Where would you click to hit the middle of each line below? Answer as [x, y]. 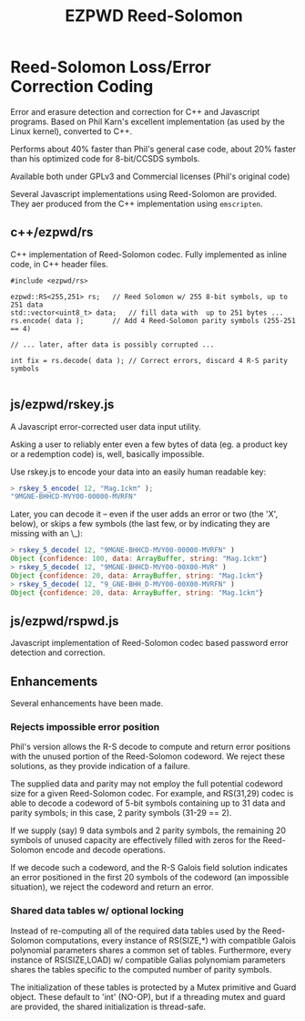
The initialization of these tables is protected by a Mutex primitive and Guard [153, 987]
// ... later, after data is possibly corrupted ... [112, 344]
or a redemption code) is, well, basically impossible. [107, 453]
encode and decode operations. [106, 850]
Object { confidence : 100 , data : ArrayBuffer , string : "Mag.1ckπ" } [139, 559]
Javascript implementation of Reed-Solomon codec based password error [150, 643]
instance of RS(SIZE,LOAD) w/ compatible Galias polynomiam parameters [148, 960]
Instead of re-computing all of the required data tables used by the [135, 931]
